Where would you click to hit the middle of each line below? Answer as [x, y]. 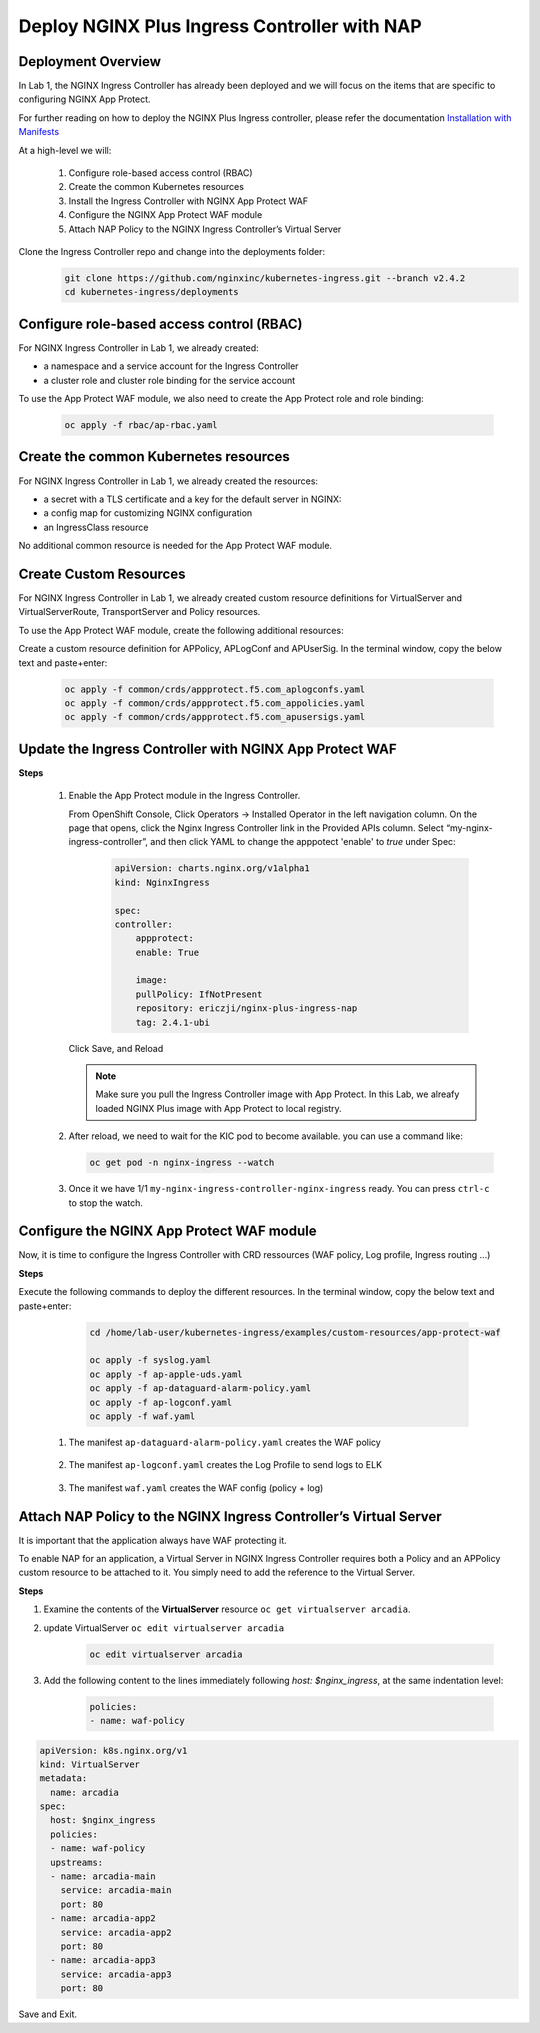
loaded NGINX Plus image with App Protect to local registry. [218, 1108]
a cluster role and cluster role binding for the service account [169, 380]
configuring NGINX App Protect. [84, 99]
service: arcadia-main [116, 1890]
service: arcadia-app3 [116, 1974]
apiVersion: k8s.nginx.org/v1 [113, 1750]
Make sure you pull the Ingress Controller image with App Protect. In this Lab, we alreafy [277, 1094]
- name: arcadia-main [103, 1876]
